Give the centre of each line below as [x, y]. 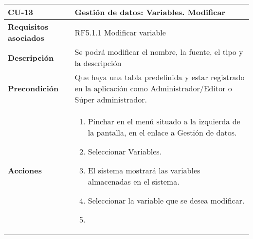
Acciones [25, 170]
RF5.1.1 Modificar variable [120, 32]
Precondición [33, 88]
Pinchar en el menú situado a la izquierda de [164, 121]
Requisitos [28, 26]
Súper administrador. [111, 99]
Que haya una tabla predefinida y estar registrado [160, 77]
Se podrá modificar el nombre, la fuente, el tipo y [159, 52]
